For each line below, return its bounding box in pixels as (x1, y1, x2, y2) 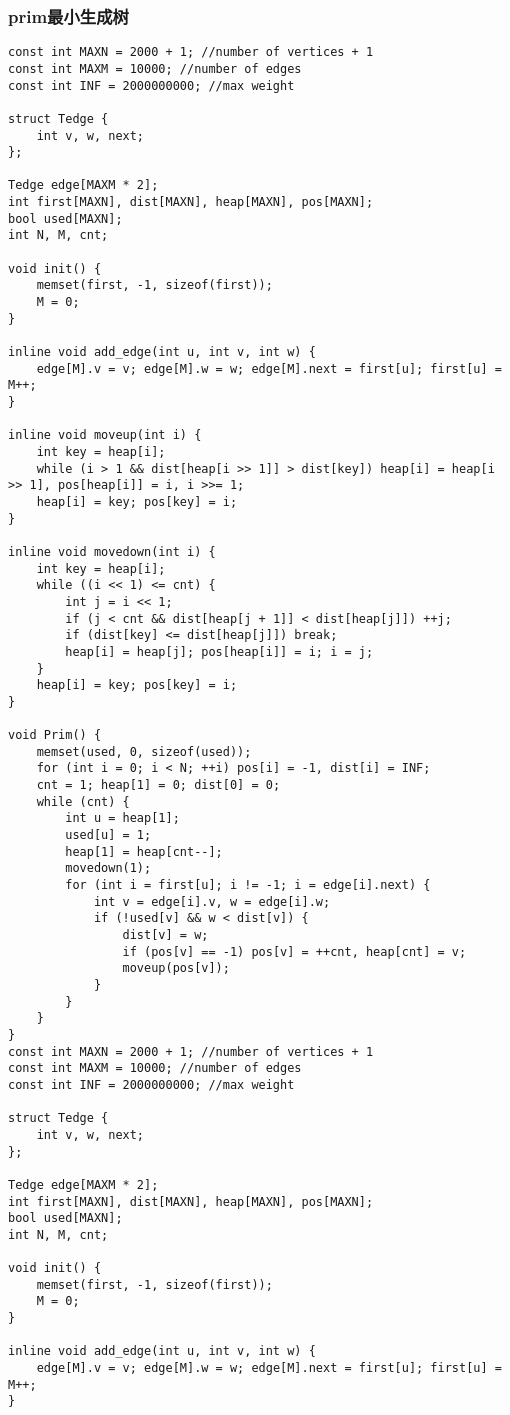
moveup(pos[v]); (122, 961, 230, 976)
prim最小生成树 (8, 3, 129, 28)
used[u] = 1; (65, 828, 152, 843)
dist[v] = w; (122, 928, 209, 942)
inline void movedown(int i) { (8, 544, 216, 559)
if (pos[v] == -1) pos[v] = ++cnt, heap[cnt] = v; (122, 944, 467, 959)
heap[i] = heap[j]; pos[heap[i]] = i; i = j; (65, 644, 374, 659)
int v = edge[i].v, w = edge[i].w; (93, 894, 331, 909)
